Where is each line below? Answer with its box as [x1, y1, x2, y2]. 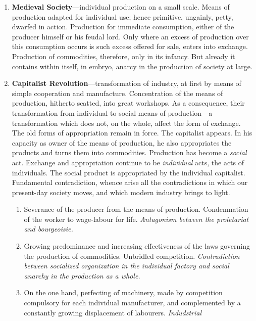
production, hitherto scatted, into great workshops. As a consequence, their [12, 98, 245, 108]
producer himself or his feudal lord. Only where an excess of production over [12, 31, 249, 41]
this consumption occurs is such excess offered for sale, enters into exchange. [12, 41, 248, 52]
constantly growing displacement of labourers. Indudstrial [24, 307, 202, 317]
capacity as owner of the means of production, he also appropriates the [12, 137, 232, 148]
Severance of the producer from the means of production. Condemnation [24, 204, 248, 214]
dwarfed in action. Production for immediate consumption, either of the [12, 21, 234, 32]
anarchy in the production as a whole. [24, 270, 140, 281]
